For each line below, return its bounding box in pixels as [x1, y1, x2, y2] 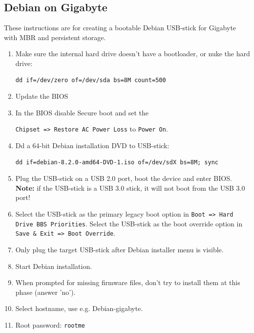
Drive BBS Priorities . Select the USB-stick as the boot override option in [15, 218, 243, 228]
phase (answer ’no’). [15, 287, 76, 297]
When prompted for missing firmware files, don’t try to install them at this [15, 277, 240, 288]
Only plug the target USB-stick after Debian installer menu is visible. [15, 244, 224, 254]
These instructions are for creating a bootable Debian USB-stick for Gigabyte [4, 22, 236, 33]
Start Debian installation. [15, 261, 92, 271]
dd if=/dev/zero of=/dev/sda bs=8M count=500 [15, 76, 166, 84]
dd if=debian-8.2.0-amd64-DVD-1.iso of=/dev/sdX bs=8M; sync [15, 158, 219, 166]
